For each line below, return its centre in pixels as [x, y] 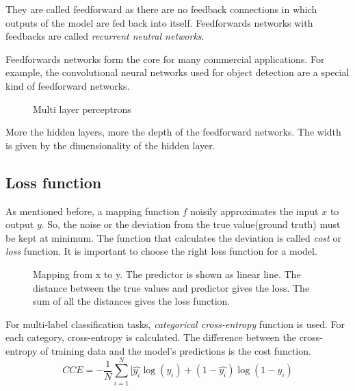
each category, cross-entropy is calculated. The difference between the [151, 337]
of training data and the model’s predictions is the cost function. [175, 350]
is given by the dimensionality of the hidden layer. [110, 145]
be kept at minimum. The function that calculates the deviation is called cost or [173, 237]
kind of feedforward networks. [68, 85]
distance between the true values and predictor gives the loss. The [171, 287]
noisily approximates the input [254, 211]
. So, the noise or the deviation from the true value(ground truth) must [191, 224]
